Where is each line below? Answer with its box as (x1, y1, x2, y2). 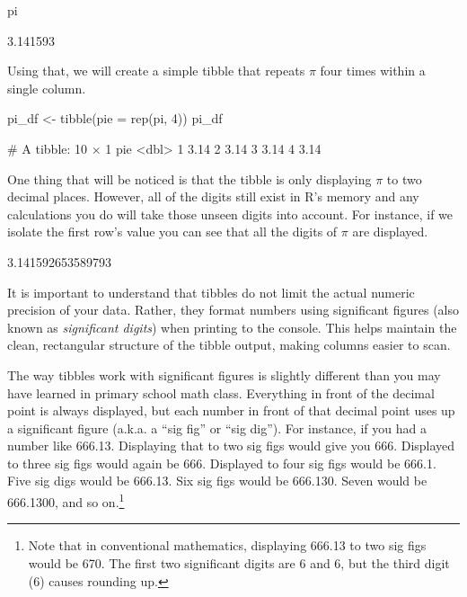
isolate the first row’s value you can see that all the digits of (7, 222, 338, 241)
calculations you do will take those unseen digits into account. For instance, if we (7, 204, 454, 223)
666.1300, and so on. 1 (7, 490, 125, 511)
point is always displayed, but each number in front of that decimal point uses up (7, 401, 455, 420)
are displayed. (352, 222, 428, 241)
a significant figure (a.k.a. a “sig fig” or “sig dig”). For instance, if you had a (7, 418, 427, 437)
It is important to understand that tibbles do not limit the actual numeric (7, 282, 415, 301)
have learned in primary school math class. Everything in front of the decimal (7, 383, 435, 402)
